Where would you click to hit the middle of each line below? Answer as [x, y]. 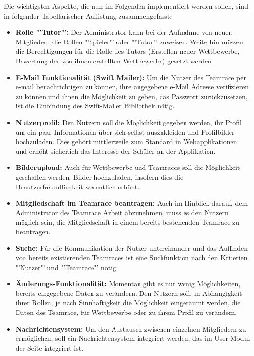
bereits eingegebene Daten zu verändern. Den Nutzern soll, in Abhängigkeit [129, 293]
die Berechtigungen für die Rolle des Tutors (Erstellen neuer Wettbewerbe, [127, 51]
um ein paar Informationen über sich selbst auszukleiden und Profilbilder [125, 132]
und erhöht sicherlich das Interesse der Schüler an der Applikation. [115, 151]
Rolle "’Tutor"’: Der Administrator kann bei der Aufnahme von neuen [124, 32]
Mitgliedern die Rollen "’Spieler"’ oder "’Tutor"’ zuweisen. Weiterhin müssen [129, 41]
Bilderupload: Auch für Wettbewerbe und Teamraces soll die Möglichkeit [128, 167]
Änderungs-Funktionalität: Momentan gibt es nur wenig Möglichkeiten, [128, 283]
